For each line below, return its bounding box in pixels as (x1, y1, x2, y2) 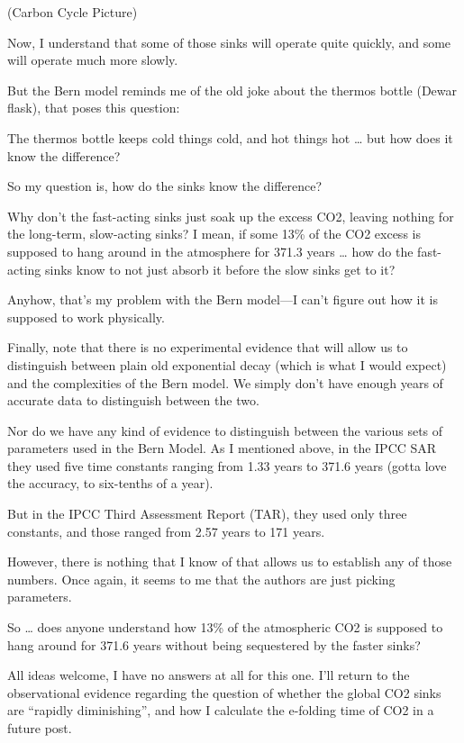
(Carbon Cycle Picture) (7, 3, 138, 21)
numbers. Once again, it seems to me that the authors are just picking (7, 569, 396, 588)
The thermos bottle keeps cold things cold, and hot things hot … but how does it (7, 128, 453, 147)
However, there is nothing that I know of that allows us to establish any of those (7, 552, 452, 571)
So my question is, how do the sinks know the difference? (7, 177, 323, 195)
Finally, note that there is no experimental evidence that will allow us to (7, 338, 408, 357)
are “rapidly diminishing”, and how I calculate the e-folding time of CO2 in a (7, 701, 434, 720)
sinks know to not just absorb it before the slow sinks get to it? (44, 259, 396, 278)
